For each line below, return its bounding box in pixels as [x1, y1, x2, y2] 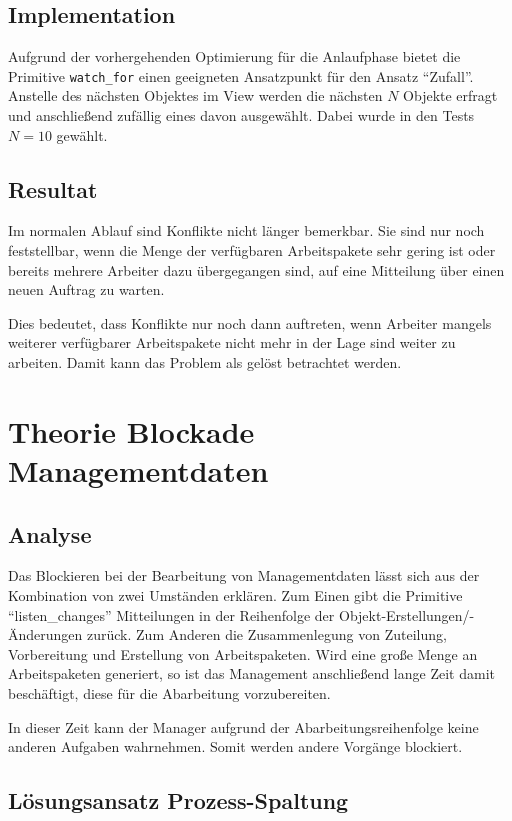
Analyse [8, 518, 92, 549]
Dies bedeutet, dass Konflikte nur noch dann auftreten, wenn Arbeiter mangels [8, 312, 492, 333]
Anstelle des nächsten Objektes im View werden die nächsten [8, 85, 383, 106]
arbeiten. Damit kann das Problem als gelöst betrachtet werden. [8, 352, 402, 372]
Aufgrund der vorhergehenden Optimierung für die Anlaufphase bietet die [8, 46, 461, 67]
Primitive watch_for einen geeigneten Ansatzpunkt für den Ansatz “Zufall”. [8, 65, 474, 86]
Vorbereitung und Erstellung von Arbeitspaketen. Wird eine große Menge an [8, 643, 478, 664]
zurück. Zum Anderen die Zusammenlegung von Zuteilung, [87, 624, 447, 645]
